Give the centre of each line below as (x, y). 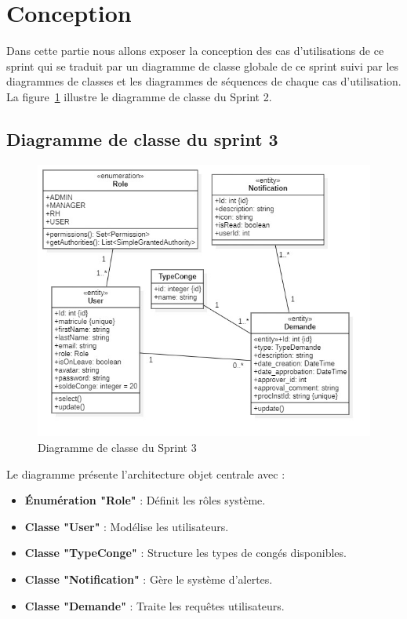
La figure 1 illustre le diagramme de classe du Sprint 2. (139, 96)
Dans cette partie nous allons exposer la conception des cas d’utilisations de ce (195, 51)
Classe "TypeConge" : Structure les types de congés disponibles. (185, 553)
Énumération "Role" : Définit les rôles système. (145, 500)
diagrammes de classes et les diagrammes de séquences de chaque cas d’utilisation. (204, 81)
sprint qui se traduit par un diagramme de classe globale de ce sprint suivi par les (203, 66)
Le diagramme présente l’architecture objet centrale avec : (146, 473)
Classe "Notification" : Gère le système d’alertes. (149, 579)
